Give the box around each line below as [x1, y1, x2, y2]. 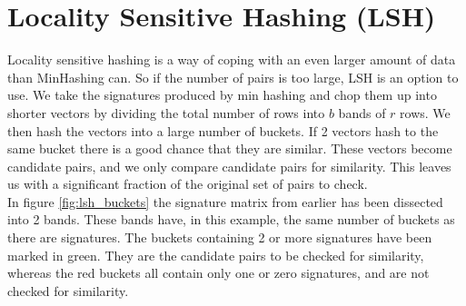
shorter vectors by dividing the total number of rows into [7, 103, 325, 122]
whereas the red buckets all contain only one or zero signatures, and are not [7, 263, 430, 282]
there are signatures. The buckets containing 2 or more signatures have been [7, 228, 432, 247]
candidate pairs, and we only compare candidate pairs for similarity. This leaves [7, 156, 451, 175]
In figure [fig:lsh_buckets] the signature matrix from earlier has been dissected [7, 192, 443, 211]
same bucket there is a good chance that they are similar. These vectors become [7, 139, 452, 158]
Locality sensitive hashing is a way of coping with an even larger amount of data [7, 50, 456, 69]
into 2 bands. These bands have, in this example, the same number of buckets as [7, 210, 455, 229]
